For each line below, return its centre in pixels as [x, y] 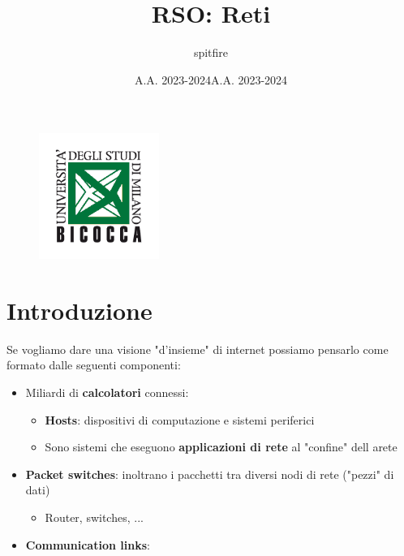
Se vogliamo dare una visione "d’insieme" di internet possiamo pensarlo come [198, 349]
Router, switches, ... [94, 517]
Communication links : [88, 544]
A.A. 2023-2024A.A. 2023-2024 [211, 79]
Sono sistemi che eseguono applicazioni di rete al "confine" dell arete [221, 447]
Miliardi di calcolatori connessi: [107, 392]
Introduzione [80, 310]
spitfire [211, 52]
